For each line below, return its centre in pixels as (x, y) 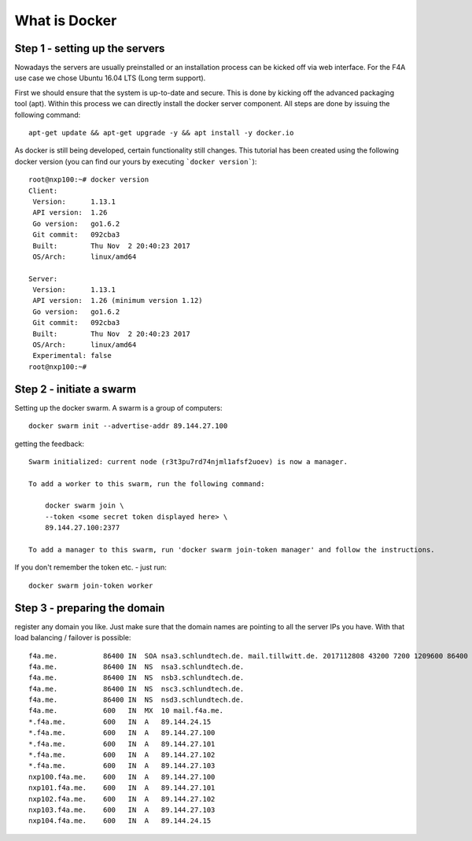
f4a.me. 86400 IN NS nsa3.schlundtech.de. (136, 666)
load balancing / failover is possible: (73, 638)
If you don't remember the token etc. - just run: (90, 567)
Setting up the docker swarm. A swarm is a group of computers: (119, 408)
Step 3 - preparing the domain (90, 608)
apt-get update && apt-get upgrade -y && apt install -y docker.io (161, 133)
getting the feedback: (50, 444)
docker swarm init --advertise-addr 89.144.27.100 (128, 426)
